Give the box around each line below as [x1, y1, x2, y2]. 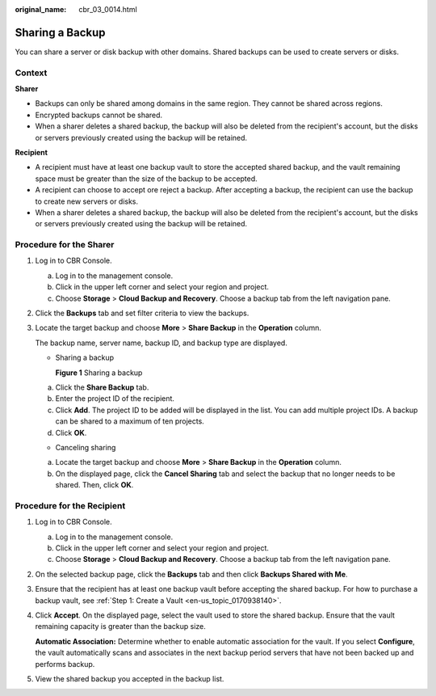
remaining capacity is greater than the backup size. [35, 622, 206, 631]
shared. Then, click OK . [55, 480, 134, 490]
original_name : [15, 5, 67, 14]
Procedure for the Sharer [15, 239, 115, 251]
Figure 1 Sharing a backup [55, 368, 143, 378]
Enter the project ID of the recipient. [55, 394, 175, 403]
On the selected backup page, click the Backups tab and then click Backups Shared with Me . [35, 569, 348, 579]
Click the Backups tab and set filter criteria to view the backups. [35, 308, 249, 318]
